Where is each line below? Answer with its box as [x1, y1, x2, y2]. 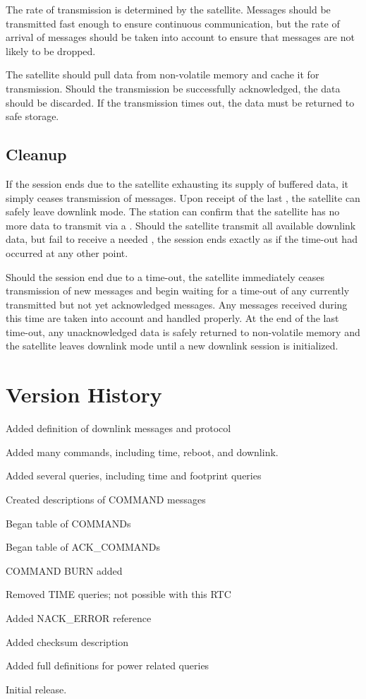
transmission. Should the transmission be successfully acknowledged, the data [6, 80, 341, 95]
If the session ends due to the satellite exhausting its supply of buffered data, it [6, 176, 348, 191]
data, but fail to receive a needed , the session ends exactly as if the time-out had [6, 232, 358, 246]
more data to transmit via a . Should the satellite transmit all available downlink [6, 217, 356, 232]
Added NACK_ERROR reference [6, 610, 152, 625]
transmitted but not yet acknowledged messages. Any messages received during [6, 297, 348, 311]
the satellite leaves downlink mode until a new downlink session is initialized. [6, 338, 338, 353]
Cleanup [6, 143, 67, 165]
